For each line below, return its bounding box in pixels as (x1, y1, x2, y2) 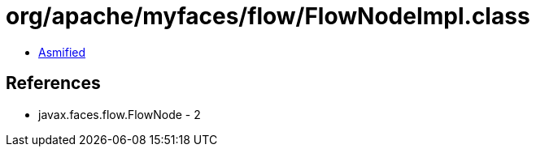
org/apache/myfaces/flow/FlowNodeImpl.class (6, 2, 530, 30)
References (6, 73, 101, 94)
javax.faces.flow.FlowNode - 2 (38, 107, 201, 121)
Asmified (38, 45, 86, 59)
